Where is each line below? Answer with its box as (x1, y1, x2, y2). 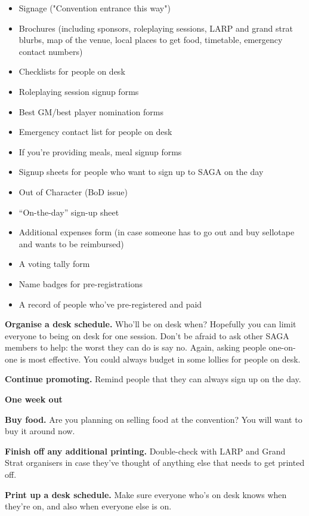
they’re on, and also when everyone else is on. (5, 500, 172, 512)
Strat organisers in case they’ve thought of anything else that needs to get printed (5, 456, 305, 469)
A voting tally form (18, 257, 90, 270)
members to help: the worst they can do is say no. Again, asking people (5, 341, 266, 354)
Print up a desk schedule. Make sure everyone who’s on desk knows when (5, 488, 287, 500)
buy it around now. (5, 425, 75, 437)
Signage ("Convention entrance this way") (18, 2, 171, 14)
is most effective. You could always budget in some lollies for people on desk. (20, 352, 301, 365)
